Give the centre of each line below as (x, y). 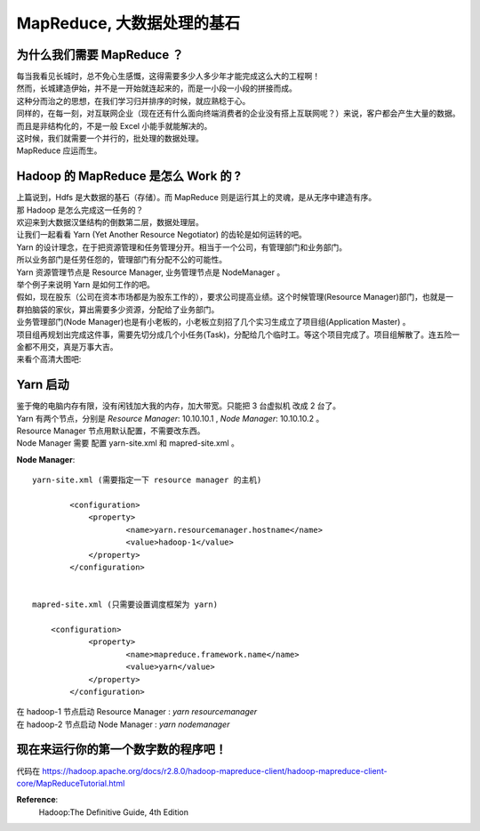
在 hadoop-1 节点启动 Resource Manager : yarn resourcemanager (137, 712)
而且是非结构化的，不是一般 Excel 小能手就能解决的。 (114, 125)
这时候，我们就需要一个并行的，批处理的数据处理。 (110, 139)
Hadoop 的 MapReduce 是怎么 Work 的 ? (129, 177)
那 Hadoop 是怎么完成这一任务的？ (80, 210)
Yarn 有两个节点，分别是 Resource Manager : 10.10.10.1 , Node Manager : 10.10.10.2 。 (170, 418)
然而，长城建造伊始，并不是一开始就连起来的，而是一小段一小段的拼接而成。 (156, 88)
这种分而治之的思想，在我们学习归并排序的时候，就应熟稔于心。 (133, 101)
